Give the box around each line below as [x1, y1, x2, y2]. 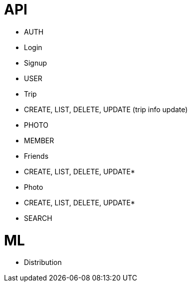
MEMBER [24, 136, 54, 145]
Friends [24, 151, 49, 160]
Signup [24, 58, 47, 67]
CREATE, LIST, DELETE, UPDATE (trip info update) [24, 105, 188, 114]
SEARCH [24, 213, 52, 222]
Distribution [24, 258, 62, 267]
